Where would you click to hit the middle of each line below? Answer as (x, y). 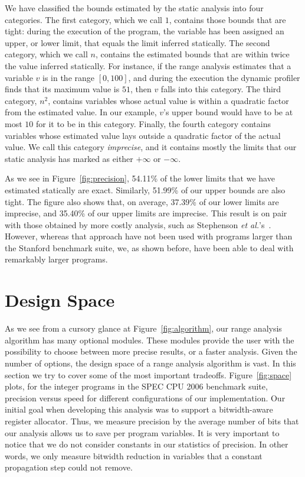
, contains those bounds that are (227, 19)
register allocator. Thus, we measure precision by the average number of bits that (152, 421)
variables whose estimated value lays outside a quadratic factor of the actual (143, 135)
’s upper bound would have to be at (228, 112)
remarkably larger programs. (56, 259)
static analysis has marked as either (69, 158)
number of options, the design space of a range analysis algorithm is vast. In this (150, 363)
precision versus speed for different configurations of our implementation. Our (145, 397)
